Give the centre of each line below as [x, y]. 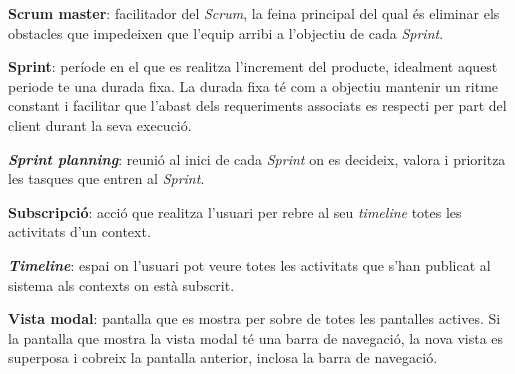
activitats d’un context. [79, 231]
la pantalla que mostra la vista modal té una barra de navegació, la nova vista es [256, 337]
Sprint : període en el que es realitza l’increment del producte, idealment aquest [253, 66]
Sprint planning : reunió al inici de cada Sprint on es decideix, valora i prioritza [257, 158]
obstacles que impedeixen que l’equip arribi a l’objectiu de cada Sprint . [226, 32]
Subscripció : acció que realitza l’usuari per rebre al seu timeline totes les [235, 211]
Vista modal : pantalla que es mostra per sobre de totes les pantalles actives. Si [254, 318]
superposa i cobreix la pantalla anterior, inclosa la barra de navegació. [223, 357]
